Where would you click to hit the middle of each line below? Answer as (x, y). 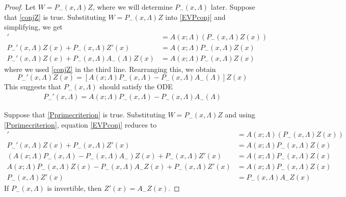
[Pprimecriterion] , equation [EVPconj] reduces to (81, 124)
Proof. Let (20, 7)
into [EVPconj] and (195, 17)
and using (240, 115)
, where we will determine (132, 7)
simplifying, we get (33, 27)
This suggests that (33, 87)
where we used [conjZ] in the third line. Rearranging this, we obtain (110, 69)
